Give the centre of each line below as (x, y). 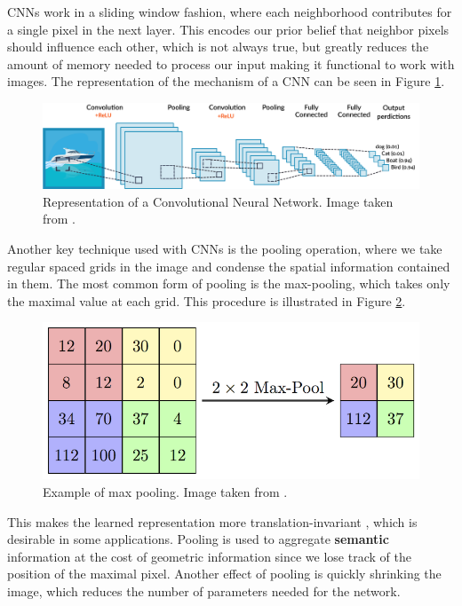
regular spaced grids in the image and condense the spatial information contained (229, 266)
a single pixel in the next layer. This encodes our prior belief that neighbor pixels (228, 29)
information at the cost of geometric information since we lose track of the (209, 556)
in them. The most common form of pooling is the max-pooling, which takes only (229, 283)
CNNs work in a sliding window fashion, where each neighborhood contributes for (230, 12)
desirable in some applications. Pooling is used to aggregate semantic (198, 539)
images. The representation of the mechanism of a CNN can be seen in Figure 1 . (226, 81)
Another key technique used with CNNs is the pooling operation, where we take (225, 249)
